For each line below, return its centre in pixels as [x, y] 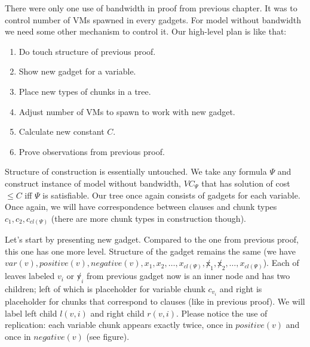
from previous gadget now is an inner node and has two [188, 276]
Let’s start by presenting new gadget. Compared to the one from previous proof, [152, 239]
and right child [117, 313]
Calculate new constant [62, 131]
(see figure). [108, 336]
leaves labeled [30, 276]
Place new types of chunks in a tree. [85, 91]
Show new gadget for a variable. [77, 71]
